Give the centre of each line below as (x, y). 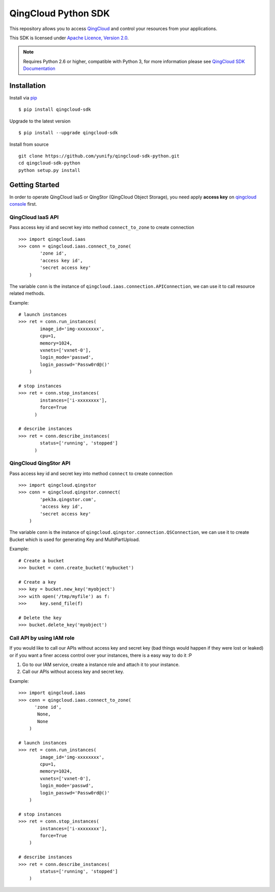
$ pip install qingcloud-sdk (55, 109)
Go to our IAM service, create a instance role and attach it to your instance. (101, 664)
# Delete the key (40, 618)
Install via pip (23, 98)
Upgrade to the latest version (40, 121)
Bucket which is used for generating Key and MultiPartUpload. (75, 539)
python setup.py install (49, 170)
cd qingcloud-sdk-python (49, 163)
